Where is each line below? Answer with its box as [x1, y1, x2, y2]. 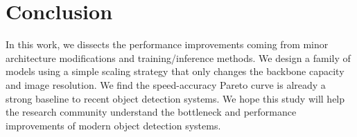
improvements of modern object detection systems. [6, 118, 221, 132]
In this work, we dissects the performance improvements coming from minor [6, 37, 329, 52]
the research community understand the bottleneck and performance [6, 105, 297, 119]
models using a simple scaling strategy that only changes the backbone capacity [6, 64, 345, 78]
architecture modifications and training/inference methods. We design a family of [6, 50, 351, 65]
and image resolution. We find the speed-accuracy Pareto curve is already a [6, 77, 326, 92]
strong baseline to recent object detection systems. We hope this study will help [6, 91, 345, 105]
